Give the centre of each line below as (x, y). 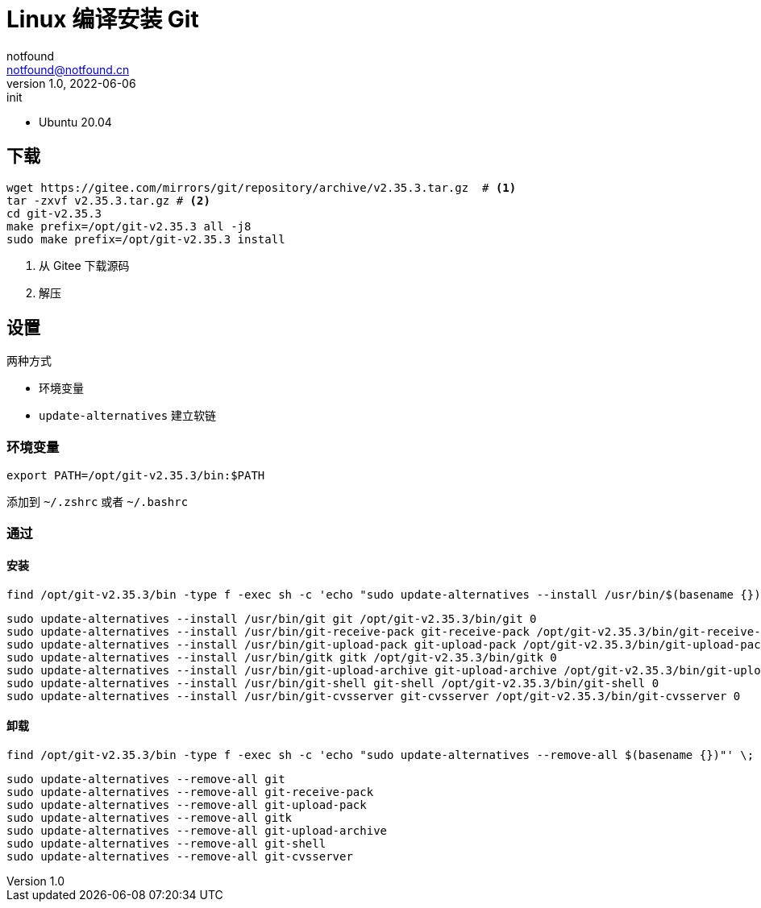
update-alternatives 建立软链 (128, 416)
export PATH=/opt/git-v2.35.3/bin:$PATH (136, 476)
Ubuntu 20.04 (75, 122)
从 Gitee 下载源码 (84, 265)
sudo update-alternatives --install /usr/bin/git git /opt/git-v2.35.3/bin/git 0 (272, 618)
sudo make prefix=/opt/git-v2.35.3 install (146, 239)
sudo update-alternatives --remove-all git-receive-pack (190, 792)
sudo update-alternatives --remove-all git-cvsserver (180, 856)
